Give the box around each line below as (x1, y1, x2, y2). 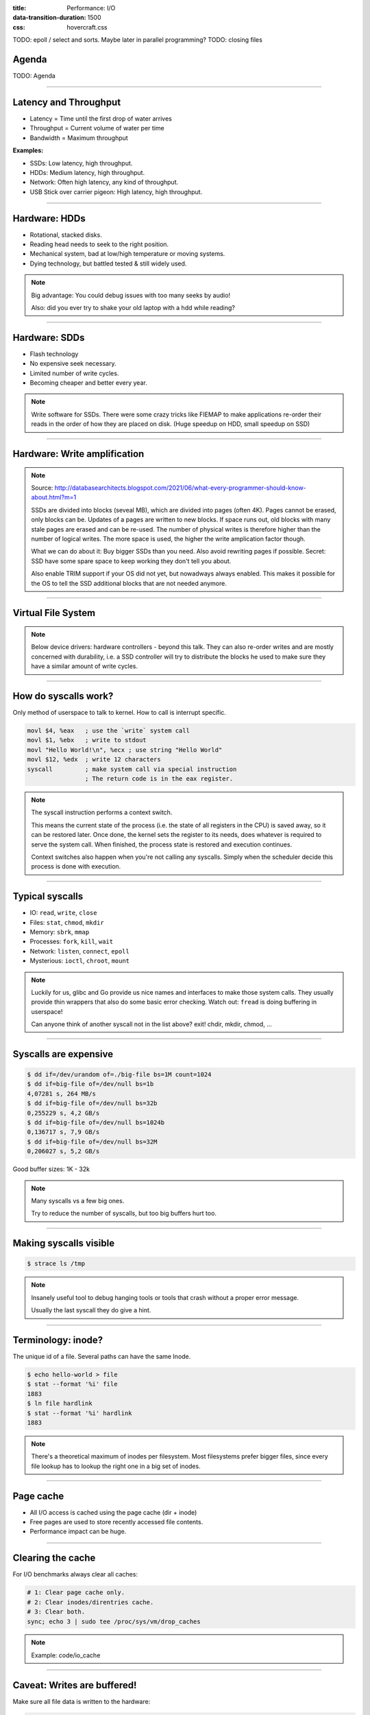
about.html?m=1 (31, 493, 77, 501)
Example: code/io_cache (31, 1651, 101, 1659)
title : (12, 4, 27, 12)
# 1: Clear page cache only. (27, 1589, 125, 1596)
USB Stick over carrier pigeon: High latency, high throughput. (29, 187, 203, 196)
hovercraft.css (66, 23, 108, 31)
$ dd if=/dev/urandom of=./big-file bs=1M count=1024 (27, 1071, 212, 1078)
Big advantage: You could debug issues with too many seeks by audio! (31, 291, 231, 299)
